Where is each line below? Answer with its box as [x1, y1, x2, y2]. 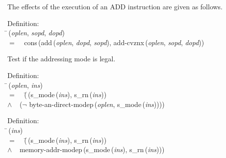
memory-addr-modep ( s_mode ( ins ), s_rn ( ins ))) [19, 144, 165, 155]
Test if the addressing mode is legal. [7, 53, 116, 64]
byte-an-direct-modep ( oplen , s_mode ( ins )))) [29, 99, 165, 109]
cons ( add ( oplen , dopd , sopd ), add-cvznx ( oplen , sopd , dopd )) [24, 37, 204, 47]
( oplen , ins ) [8, 79, 43, 90]
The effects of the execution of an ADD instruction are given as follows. [7, 1, 223, 11]
